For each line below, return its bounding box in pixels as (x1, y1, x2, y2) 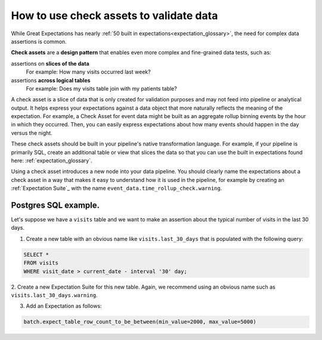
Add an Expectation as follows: (26, 302, 102, 310)
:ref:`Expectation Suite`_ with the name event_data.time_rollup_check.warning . (11, 185, 222, 192)
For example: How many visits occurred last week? (26, 69, 151, 76)
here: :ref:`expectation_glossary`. (11, 157, 92, 164)
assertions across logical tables (11, 76, 91, 84)
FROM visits (23, 259, 59, 267)
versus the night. (11, 129, 53, 137)
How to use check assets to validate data (11, 9, 218, 22)
